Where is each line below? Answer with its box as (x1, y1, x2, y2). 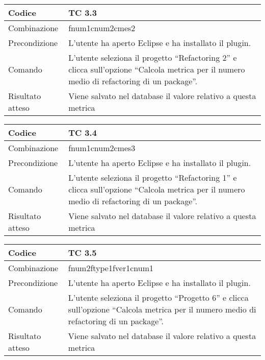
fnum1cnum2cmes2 (68, 22, 136, 34)
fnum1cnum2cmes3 (68, 142, 136, 154)
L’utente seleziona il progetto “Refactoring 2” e (68, 52, 237, 63)
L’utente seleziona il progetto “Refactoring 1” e (68, 172, 237, 183)
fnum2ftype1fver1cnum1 (68, 262, 153, 274)
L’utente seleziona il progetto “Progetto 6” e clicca (68, 292, 249, 303)
